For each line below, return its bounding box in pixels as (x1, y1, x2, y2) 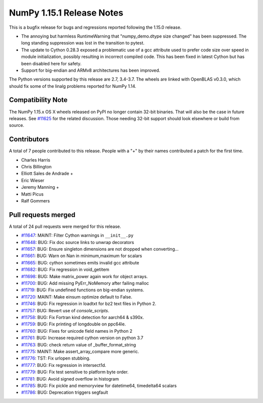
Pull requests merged (9, 210, 75, 219)
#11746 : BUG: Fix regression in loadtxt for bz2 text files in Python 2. (21, 301, 156, 307)
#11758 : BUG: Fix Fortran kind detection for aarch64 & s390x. (21, 314, 144, 320)
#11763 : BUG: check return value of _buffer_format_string (21, 342, 136, 347)
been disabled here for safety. (21, 60, 82, 66)
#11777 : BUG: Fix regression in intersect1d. (21, 362, 107, 368)
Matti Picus (21, 191, 44, 197)
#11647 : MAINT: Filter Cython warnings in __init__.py (21, 232, 134, 239)
